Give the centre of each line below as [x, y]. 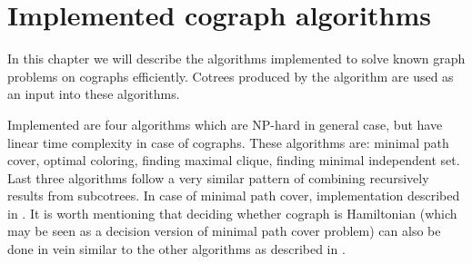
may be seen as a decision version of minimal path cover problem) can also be [224, 231]
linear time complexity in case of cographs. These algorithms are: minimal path [228, 142]
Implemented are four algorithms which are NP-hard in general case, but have [225, 124]
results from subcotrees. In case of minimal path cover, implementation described [234, 196]
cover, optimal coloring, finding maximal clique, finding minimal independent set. [234, 160]
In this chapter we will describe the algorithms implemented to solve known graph [236, 59]
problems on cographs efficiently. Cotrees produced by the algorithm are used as [231, 76]
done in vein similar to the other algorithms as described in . [176, 249]
